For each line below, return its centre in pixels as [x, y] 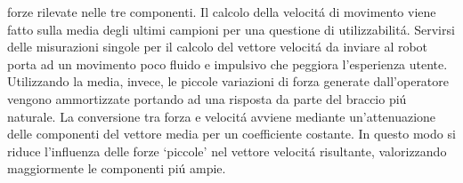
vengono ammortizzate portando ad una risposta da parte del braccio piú [207, 98]
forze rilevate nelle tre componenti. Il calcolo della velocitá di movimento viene [222, 12]
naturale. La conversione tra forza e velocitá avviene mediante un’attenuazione [222, 116]
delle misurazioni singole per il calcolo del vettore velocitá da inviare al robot [218, 47]
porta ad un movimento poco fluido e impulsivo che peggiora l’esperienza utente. [227, 64]
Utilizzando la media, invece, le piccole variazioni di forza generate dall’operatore [228, 81]
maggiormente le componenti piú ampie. [117, 168]
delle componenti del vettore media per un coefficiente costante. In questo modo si [231, 134]
